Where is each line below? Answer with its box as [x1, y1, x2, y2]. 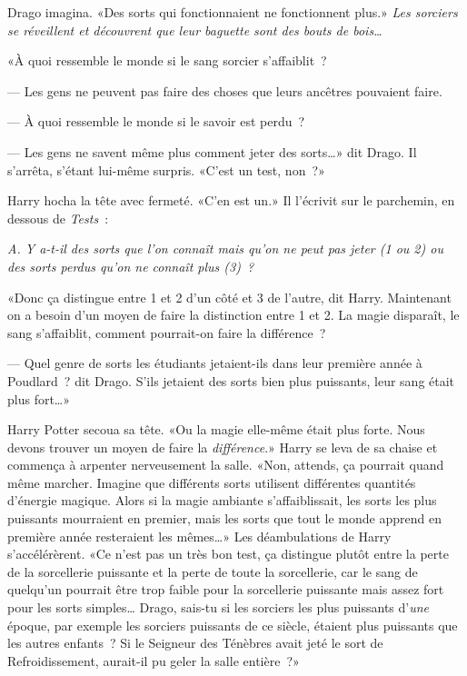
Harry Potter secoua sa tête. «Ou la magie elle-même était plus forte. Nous [7, 420, 425, 439]
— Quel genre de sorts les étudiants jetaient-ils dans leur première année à [7, 353, 422, 373]
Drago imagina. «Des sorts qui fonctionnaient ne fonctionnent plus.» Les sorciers [7, 3, 458, 21]
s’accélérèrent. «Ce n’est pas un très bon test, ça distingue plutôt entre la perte [7, 544, 449, 563]
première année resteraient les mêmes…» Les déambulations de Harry [7, 526, 392, 545]
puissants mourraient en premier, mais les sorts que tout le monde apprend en [7, 509, 442, 528]
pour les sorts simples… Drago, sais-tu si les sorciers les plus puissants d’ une [7, 598, 430, 617]
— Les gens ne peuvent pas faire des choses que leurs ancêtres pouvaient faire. [7, 81, 442, 100]
